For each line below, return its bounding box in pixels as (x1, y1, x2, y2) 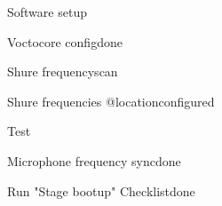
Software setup (7, 3, 87, 20)
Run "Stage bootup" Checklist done (7, 181, 195, 200)
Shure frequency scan (7, 62, 118, 81)
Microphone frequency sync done (7, 151, 181, 170)
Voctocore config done (7, 32, 123, 51)
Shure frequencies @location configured (7, 91, 215, 110)
